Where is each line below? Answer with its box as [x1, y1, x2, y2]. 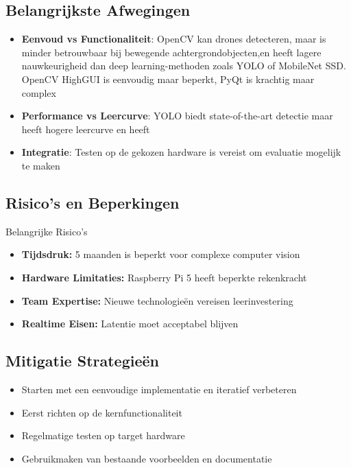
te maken [21, 158, 60, 172]
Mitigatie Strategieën [5, 350, 160, 371]
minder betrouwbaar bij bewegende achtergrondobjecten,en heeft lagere [21, 45, 322, 59]
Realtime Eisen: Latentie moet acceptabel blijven [21, 316, 239, 331]
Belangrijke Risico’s [5, 224, 88, 238]
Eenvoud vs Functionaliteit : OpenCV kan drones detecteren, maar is [21, 32, 326, 46]
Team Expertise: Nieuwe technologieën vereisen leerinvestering [21, 293, 293, 307]
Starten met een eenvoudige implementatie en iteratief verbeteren [21, 382, 297, 396]
